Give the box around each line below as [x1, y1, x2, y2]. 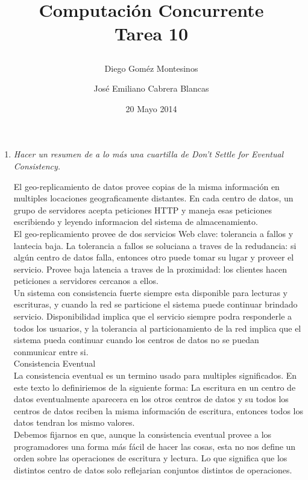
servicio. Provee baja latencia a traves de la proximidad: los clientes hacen [13, 262, 288, 275]
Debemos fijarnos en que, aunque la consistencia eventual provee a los [13, 428, 272, 440]
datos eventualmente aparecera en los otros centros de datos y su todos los [13, 393, 289, 405]
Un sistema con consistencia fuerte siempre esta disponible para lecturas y [13, 286, 288, 298]
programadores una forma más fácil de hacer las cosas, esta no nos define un [13, 440, 296, 452]
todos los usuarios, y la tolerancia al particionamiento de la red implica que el [13, 321, 301, 334]
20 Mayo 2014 [125, 102, 177, 115]
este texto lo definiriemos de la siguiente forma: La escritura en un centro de [13, 381, 296, 393]
